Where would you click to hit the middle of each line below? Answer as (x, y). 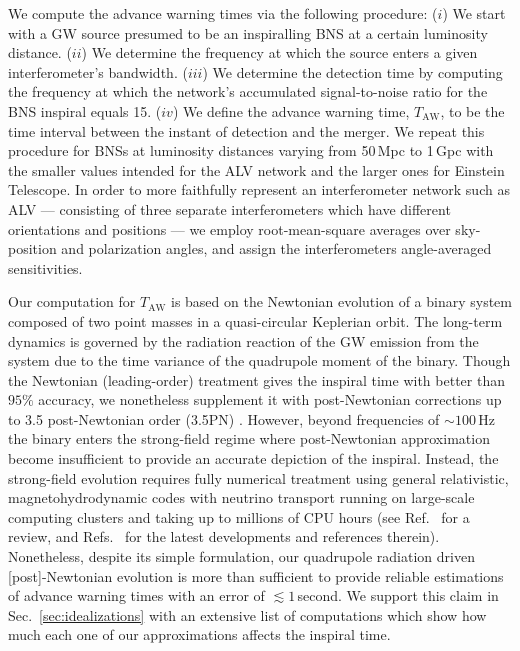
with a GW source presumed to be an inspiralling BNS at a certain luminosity (248, 32)
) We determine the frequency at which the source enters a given (279, 52)
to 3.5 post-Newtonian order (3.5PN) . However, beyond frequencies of (224, 418)
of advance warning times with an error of (136, 595)
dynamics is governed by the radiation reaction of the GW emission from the (243, 340)
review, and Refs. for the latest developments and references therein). (224, 536)
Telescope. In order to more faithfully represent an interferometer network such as (259, 189)
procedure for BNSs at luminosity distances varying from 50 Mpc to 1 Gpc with (251, 150)
